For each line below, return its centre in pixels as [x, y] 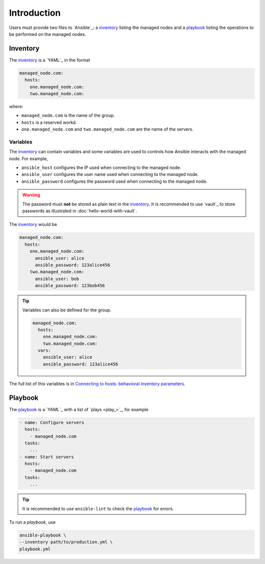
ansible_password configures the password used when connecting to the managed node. [114, 181]
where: [16, 106]
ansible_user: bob [57, 279]
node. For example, [29, 158]
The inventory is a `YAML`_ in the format [50, 60]
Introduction [35, 13]
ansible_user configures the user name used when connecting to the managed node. [110, 174]
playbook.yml [35, 549]
